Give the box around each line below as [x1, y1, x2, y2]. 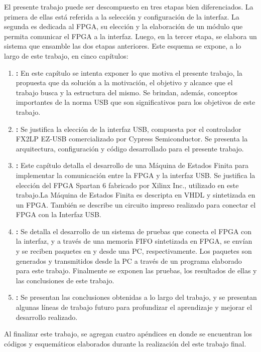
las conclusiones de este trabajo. [16, 275, 114, 285]
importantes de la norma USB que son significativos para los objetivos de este [16, 97, 255, 107]
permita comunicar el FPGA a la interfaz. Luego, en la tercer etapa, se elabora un [4, 31, 257, 41]
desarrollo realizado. [16, 311, 78, 322]
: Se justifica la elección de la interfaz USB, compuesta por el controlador [16, 123, 241, 134]
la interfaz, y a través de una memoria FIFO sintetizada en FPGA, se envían [16, 236, 252, 246]
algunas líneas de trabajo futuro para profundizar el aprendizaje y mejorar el [16, 302, 252, 312]
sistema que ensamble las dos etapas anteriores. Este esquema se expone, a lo [4, 41, 241, 51]
